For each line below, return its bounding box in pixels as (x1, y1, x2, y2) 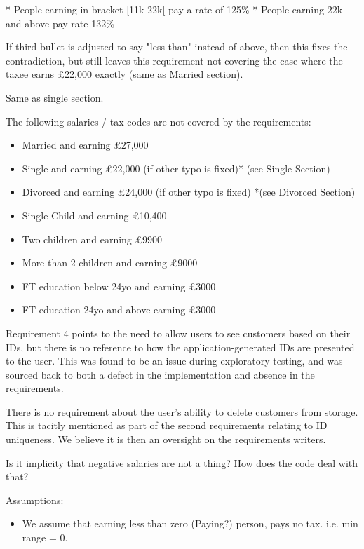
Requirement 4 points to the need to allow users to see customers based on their (6, 325, 351, 340)
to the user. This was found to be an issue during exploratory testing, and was (6, 353, 343, 368)
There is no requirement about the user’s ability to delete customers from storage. (6, 404, 358, 419)
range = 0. (22, 530, 68, 545)
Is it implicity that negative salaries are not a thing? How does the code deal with (6, 455, 358, 470)
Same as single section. (6, 90, 104, 104)
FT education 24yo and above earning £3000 (22, 302, 216, 317)
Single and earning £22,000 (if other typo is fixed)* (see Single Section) (22, 161, 330, 175)
